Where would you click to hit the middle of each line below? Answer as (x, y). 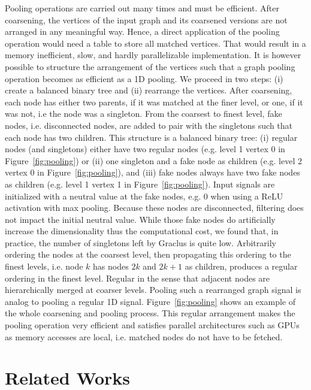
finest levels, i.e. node (44, 266)
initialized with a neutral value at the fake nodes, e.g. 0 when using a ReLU (144, 196)
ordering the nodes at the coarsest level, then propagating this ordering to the (148, 254)
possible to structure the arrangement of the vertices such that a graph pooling (150, 66)
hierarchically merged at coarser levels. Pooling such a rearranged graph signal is (153, 290)
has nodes (111, 266)
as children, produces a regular (241, 266)
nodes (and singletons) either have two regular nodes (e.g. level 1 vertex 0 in (145, 149)
